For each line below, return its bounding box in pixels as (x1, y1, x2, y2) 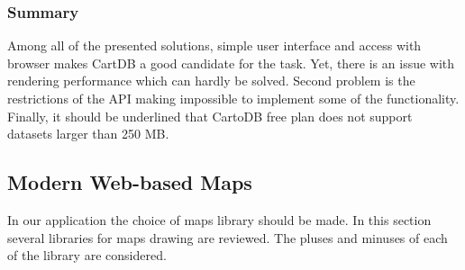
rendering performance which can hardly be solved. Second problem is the (7, 71, 415, 90)
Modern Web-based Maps (7, 168, 252, 196)
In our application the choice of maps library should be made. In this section (7, 210, 432, 229)
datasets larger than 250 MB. (7, 124, 169, 143)
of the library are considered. (7, 246, 167, 265)
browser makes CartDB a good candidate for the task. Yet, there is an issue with (7, 53, 455, 72)
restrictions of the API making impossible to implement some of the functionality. (7, 89, 460, 107)
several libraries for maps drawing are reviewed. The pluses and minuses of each (7, 228, 448, 247)
